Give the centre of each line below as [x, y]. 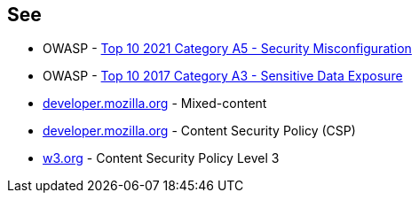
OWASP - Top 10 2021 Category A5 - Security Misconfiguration [227, 49]
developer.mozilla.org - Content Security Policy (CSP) [199, 131]
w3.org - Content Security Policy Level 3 [161, 158]
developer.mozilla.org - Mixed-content [155, 104]
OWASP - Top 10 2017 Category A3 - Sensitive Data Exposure [223, 76]
